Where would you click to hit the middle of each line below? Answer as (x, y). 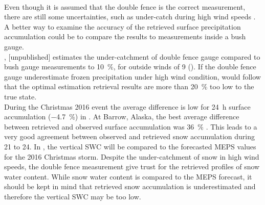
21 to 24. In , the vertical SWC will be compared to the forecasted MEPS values (130, 146)
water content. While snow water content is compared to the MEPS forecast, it (128, 176)
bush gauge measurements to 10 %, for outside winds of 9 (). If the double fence (130, 67)
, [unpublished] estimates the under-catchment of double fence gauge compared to (132, 56)
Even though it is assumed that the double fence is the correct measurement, (125, 6)
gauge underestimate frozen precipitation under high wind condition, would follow (132, 76)
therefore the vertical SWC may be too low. (73, 196)
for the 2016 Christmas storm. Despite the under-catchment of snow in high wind (132, 156)
